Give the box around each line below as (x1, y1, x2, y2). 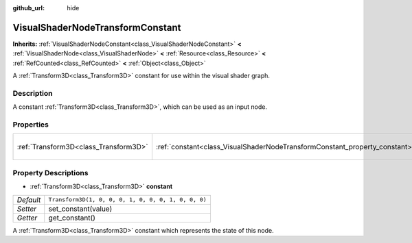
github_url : (12, 4, 45, 12)
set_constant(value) (48, 204, 113, 214)
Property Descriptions (12, 168, 89, 177)
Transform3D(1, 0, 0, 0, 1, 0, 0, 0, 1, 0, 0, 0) (48, 196, 207, 203)
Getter (16, 213, 38, 222)
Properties (12, 120, 49, 129)
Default (16, 195, 41, 205)
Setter (16, 204, 37, 214)
